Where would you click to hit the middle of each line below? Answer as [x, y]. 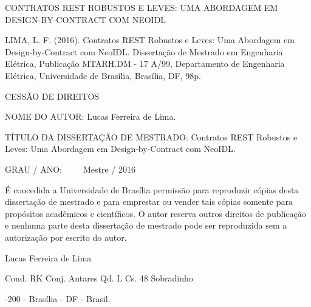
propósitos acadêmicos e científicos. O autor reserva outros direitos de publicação [155, 213]
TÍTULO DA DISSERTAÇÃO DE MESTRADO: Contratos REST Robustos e [151, 136]
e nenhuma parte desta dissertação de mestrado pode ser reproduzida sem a [146, 225]
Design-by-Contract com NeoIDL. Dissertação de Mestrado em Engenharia [144, 51]
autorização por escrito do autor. [66, 237]
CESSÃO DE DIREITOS [52, 96]
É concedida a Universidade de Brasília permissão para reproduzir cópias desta [152, 189]
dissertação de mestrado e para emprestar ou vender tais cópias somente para [149, 202]
